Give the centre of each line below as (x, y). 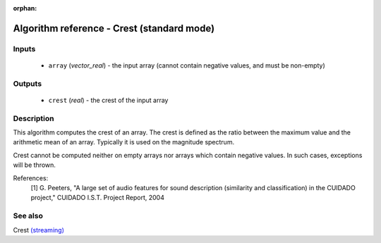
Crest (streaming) (39, 230)
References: (31, 178)
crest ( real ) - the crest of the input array (108, 100)
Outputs (28, 83)
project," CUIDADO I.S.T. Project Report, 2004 (98, 198)
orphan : (25, 8)
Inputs (24, 49)
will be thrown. (35, 165)
